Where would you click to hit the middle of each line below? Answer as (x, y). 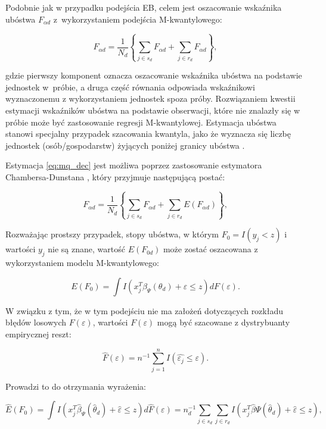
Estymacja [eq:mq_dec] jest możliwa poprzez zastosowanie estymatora (134, 165)
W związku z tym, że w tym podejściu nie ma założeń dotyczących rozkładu (145, 310)
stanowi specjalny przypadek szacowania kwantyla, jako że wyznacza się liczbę (148, 134)
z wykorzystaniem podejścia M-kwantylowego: (138, 19)
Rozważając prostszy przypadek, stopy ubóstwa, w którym (112, 234)
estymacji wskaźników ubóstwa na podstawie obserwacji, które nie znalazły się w (153, 110)
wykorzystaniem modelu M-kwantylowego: (82, 263)
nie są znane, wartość (86, 249)
